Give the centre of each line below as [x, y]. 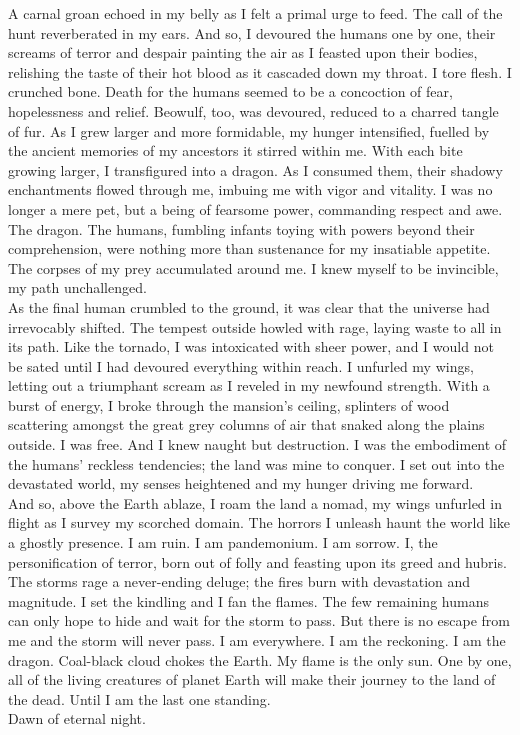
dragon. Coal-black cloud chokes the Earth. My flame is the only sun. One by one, [260, 659]
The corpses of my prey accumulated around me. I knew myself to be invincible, [253, 267]
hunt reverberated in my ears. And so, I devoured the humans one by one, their [252, 32]
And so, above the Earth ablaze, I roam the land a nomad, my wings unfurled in [255, 502]
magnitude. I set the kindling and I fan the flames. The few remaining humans [248, 600]
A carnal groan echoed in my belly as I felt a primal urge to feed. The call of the [255, 13]
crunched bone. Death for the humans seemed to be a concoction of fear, [230, 91]
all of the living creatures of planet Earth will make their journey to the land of [252, 679]
